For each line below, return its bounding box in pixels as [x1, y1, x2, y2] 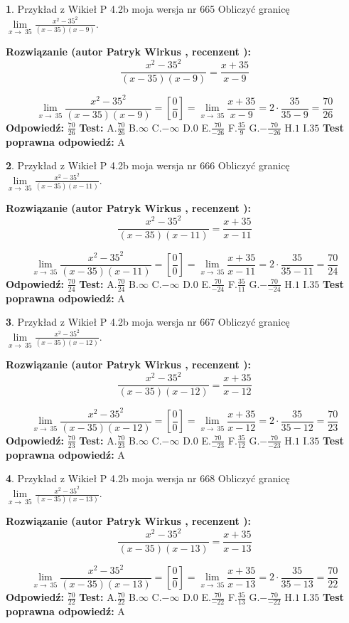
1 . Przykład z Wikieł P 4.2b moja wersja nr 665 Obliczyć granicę [6, 1, 290, 16]
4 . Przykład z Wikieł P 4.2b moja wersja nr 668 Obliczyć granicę [6, 471, 290, 486]
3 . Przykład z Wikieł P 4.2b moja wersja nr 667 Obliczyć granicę [6, 314, 290, 329]
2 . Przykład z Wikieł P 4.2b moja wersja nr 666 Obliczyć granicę [6, 158, 290, 173]
